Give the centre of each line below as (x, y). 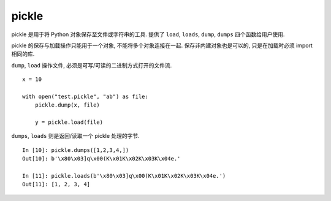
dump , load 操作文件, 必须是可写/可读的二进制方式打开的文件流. (92, 65)
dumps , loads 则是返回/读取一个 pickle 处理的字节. (76, 136)
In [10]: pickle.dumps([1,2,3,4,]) (76, 150)
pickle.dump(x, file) (67, 105)
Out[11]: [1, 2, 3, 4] (56, 184)
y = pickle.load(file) (69, 122)
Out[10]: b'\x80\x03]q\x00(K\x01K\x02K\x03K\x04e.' (101, 159)
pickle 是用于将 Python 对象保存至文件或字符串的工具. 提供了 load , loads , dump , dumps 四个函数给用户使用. (148, 34)
